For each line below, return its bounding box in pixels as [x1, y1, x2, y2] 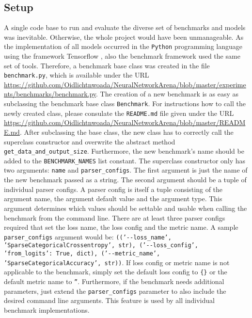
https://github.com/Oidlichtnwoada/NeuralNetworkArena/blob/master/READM [4, 117, 246, 127]
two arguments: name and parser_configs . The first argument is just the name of [4, 165, 248, 175]
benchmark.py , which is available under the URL [4, 70, 149, 80]
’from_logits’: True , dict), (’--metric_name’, [4, 250, 160, 257]
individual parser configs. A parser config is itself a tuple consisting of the [4, 184, 223, 194]
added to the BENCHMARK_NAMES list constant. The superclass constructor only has [4, 155, 246, 165]
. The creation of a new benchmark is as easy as [96, 89, 238, 99]
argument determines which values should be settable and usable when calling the [4, 203, 247, 213]
